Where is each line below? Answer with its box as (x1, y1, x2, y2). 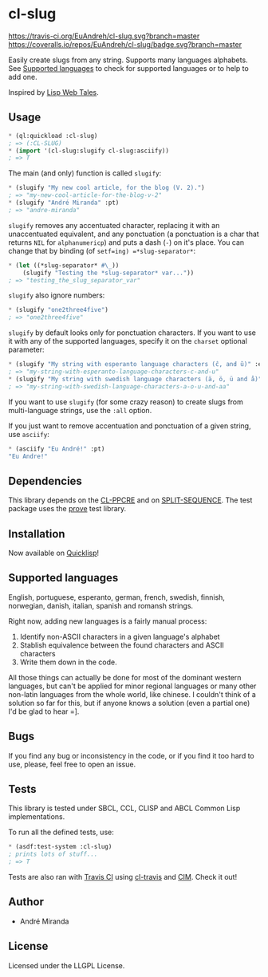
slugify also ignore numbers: (8, 290, 105, 300)
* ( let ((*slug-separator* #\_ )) (8, 261, 120, 270)
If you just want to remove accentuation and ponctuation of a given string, (8, 420, 251, 431)
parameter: (8, 345, 45, 355)
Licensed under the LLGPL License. (8, 960, 125, 970)
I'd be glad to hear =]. (8, 707, 80, 716)
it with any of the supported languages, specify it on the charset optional (8, 337, 247, 346)
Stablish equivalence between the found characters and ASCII (19, 640, 225, 650)
